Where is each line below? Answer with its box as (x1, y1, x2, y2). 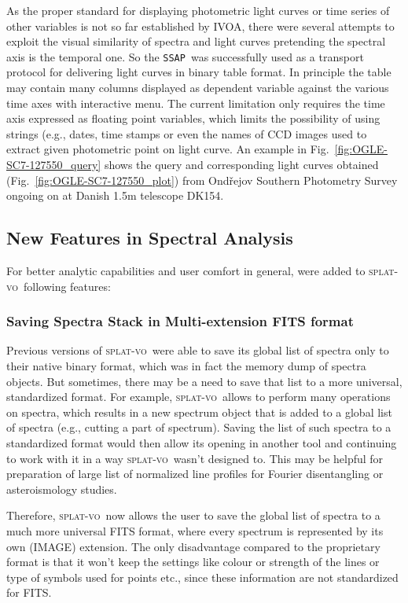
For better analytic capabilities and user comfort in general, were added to (6, 262, 366, 278)
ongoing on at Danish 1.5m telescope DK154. (6, 187, 224, 204)
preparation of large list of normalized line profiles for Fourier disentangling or (6, 465, 384, 482)
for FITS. (6, 584, 52, 601)
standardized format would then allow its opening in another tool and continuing (6, 434, 397, 450)
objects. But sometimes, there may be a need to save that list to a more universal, (6, 373, 402, 389)
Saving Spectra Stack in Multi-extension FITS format (6, 311, 354, 331)
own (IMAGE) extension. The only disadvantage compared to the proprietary (6, 538, 380, 554)
